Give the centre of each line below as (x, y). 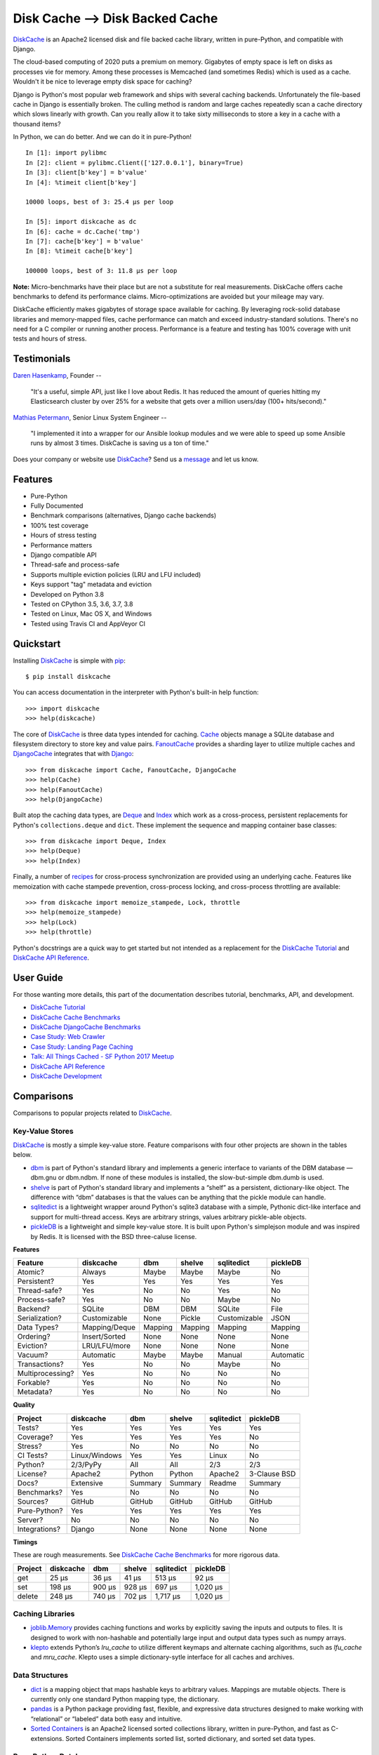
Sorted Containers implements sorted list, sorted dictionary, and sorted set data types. (191, 1738)
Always (94, 1272)
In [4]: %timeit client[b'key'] (81, 182)
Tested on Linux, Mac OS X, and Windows (91, 614)
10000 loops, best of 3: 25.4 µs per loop (100, 202)
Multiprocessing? (46, 1374)
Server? (30, 1520)
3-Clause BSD (273, 1473)
